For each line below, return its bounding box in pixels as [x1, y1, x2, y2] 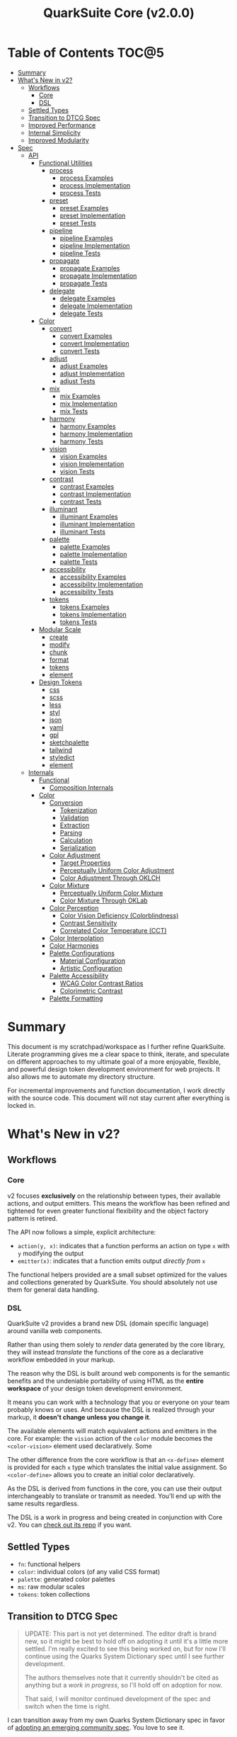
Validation [59, 813, 89, 822]
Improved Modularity [28, 136, 90, 145]
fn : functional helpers [17, 1560, 81, 1568]
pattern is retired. [7, 1213, 58, 1223]
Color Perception [49, 903, 99, 912]
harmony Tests [59, 437, 104, 446]
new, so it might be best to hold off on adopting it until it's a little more [24, 1636, 229, 1645]
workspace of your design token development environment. [7, 1384, 183, 1393]
